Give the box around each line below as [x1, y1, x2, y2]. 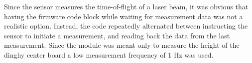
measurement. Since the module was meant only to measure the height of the [4, 40, 240, 50]
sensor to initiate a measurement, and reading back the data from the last [4, 30, 230, 40]
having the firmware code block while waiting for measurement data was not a [4, 11, 243, 21]
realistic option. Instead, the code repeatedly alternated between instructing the [4, 21, 248, 31]
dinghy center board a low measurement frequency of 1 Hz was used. [4, 49, 214, 60]
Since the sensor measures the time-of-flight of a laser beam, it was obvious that [4, 1, 249, 11]
